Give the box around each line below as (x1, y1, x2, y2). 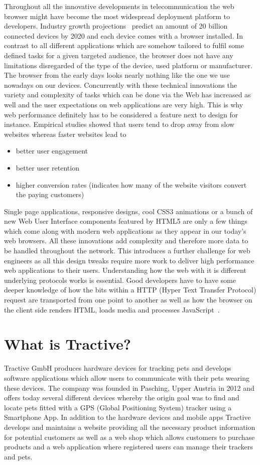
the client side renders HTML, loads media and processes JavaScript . (4, 304, 220, 315)
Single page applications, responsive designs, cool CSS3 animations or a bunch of (4, 206, 253, 216)
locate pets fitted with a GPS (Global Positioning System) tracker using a (4, 402, 232, 412)
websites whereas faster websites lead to (4, 128, 126, 139)
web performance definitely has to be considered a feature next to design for (4, 109, 238, 119)
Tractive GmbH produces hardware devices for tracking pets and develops (4, 363, 231, 373)
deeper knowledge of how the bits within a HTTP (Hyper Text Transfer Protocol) (4, 284, 256, 295)
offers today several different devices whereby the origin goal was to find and (4, 392, 239, 403)
